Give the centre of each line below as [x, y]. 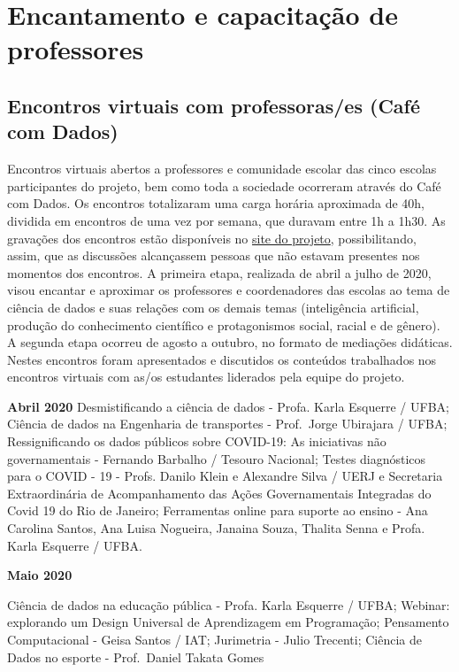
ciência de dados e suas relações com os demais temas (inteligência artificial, [213, 307]
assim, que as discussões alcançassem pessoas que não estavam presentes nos [214, 255]
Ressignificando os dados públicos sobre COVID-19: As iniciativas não [197, 441]
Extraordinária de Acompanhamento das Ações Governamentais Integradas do [219, 493]
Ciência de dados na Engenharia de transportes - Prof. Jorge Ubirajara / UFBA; [227, 424]
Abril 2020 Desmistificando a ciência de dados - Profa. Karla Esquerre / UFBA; [228, 406]
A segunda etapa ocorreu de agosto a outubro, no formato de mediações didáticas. [230, 342]
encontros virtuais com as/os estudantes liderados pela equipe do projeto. [206, 377]
